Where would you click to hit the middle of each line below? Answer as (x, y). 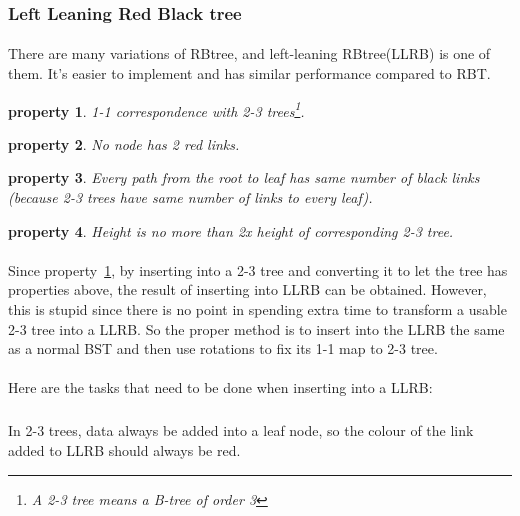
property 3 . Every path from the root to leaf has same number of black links (244, 177)
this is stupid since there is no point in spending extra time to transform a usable (257, 309)
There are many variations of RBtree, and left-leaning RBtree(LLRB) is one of (249, 53)
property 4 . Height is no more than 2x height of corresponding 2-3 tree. (231, 230)
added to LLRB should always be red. (124, 449)
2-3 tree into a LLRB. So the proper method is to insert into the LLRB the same (256, 328)
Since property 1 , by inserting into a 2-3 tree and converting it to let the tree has (258, 269)
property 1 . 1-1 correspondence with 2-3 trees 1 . (156, 109)
